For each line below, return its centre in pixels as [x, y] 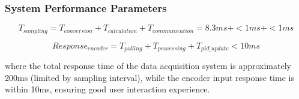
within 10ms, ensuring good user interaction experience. [107, 89]
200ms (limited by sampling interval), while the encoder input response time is [149, 77]
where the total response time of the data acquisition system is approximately [148, 66]
